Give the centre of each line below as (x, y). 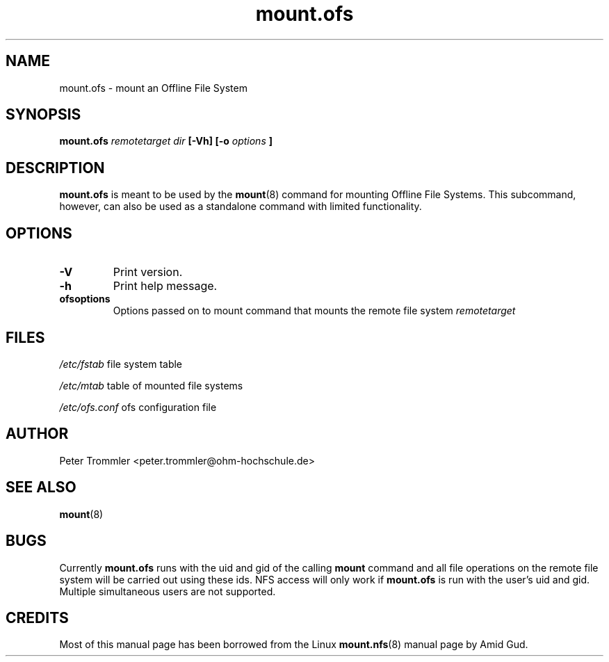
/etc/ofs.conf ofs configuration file (138, 407)
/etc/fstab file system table (121, 364)
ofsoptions (85, 299)
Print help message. (165, 286)
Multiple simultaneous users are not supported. (168, 591)
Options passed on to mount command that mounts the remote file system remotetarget (314, 311)
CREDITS (37, 617)
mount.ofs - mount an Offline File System (153, 88)
